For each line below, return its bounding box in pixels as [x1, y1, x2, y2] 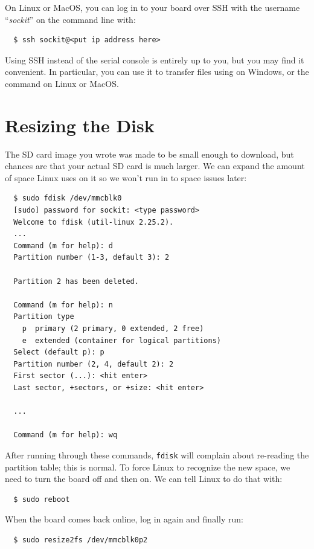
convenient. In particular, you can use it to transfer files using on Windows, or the [5, 65, 309, 78]
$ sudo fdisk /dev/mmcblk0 [13, 194, 122, 203]
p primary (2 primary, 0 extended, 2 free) [22, 324, 204, 333]
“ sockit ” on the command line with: [5, 13, 136, 25]
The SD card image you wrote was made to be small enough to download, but [5, 147, 294, 160]
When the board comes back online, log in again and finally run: [5, 513, 243, 525]
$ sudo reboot [13, 495, 70, 504]
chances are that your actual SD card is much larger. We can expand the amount [5, 159, 305, 172]
